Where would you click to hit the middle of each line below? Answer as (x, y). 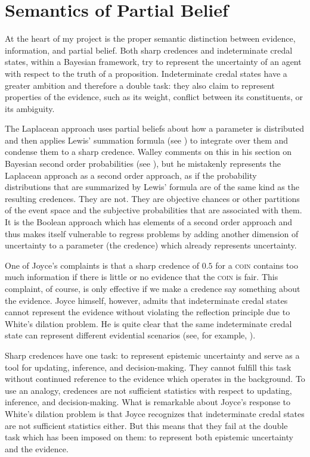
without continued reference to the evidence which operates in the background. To (155, 379)
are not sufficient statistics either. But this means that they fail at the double (146, 425)
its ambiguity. (30, 108)
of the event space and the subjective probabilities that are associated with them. (154, 210)
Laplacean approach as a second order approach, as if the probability (131, 175)
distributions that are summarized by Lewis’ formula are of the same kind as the (152, 187)
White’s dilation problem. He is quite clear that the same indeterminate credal (148, 323)
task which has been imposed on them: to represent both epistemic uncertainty (149, 437)
